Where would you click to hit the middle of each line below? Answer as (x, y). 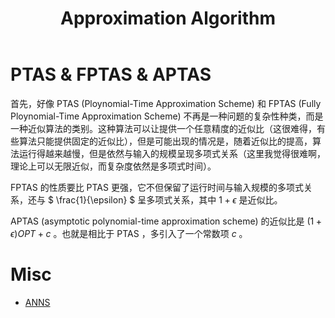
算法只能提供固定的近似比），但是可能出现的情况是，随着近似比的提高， (165, 141)
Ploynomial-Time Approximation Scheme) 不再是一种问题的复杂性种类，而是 (167, 116)
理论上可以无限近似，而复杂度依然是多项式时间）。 (113, 166)
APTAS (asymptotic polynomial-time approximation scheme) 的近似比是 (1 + (166, 221)
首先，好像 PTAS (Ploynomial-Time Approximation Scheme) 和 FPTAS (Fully (166, 103)
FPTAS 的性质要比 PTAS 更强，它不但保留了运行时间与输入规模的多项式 (157, 187)
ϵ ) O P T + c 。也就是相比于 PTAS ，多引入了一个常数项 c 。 (129, 233)
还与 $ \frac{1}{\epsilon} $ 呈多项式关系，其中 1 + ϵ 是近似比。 (155, 199)
